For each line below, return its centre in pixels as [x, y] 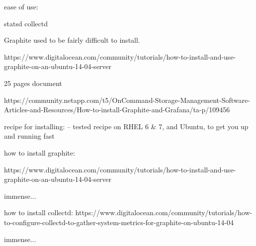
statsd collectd [26, 23]
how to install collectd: [39, 212]
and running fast [29, 136]
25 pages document [33, 83]
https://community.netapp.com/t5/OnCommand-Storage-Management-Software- [127, 100]
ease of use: [21, 6]
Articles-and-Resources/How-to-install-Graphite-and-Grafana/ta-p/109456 [117, 110]
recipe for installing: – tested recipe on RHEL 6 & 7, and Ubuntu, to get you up [126, 126]
